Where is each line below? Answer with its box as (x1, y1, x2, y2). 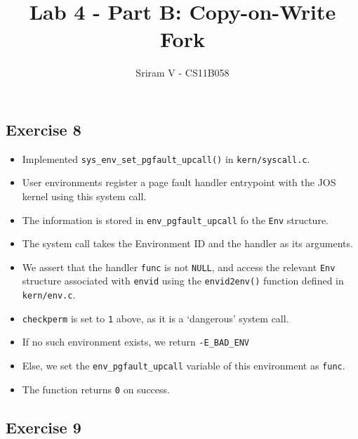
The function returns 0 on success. (22, 381, 170, 396)
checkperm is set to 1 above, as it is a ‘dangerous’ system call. (22, 310, 289, 325)
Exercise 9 (6, 416, 81, 438)
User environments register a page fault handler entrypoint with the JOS (22, 175, 336, 190)
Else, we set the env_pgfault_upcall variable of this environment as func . (22, 358, 345, 373)
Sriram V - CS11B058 (135, 65, 230, 80)
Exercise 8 (6, 118, 81, 140)
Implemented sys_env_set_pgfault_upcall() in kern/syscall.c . (22, 151, 310, 166)
